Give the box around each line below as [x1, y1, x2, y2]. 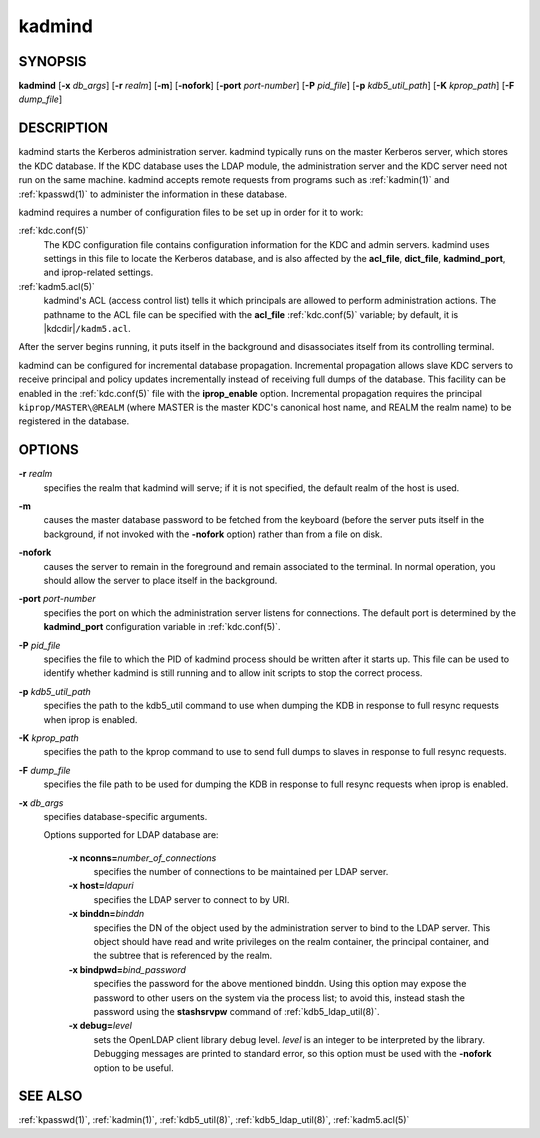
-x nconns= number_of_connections [68, 851, 217, 864]
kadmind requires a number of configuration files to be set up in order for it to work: [18, 206, 364, 218]
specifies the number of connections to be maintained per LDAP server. [93, 866, 389, 878]
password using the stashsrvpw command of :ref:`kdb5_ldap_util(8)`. [93, 1005, 380, 1017]
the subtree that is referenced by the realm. [93, 950, 273, 962]
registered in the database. [18, 415, 130, 427]
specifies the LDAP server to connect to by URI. [93, 893, 290, 905]
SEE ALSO [18, 1088, 83, 1105]
